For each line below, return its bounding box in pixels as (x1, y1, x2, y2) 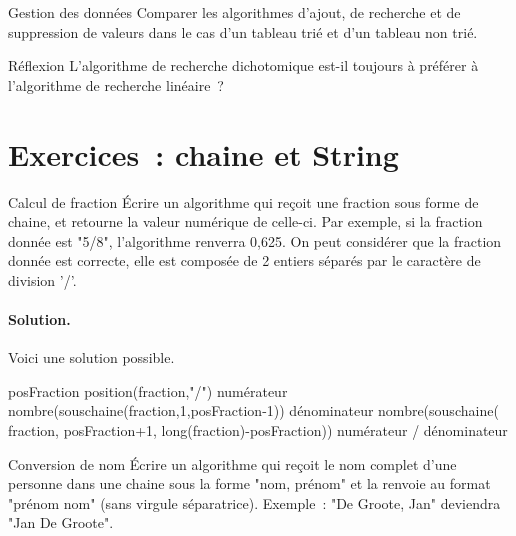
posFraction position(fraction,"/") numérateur (8, 380, 288, 401)
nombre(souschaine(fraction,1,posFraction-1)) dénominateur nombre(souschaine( (8, 400, 499, 421)
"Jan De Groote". (8, 512, 114, 533)
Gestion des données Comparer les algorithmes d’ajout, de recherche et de (8, 2, 461, 22)
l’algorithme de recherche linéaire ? (8, 74, 224, 95)
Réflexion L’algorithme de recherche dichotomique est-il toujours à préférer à (8, 55, 479, 76)
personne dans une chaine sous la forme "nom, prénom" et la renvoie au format (8, 473, 491, 494)
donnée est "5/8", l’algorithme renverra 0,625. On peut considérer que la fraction (8, 230, 502, 251)
